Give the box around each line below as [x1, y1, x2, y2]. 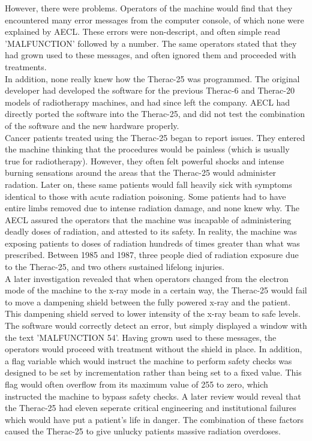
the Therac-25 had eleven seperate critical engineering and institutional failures [5, 401, 296, 414]
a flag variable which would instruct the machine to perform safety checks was [5, 354, 292, 367]
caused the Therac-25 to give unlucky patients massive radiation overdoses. [5, 425, 281, 437]
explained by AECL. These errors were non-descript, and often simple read [5, 25, 281, 38]
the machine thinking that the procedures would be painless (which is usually [5, 143, 290, 155]
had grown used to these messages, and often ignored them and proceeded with [5, 49, 296, 61]
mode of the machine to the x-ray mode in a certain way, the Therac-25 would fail [5, 284, 307, 296]
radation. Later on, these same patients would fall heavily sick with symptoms [5, 178, 292, 190]
